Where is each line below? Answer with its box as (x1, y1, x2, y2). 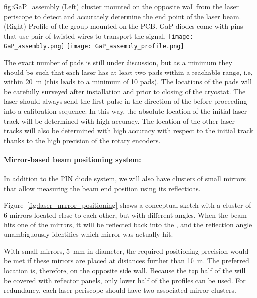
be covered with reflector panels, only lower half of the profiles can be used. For (4, 275, 246, 285)
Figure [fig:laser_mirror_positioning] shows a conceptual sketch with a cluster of (4, 200, 251, 210)
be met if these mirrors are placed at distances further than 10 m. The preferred (4, 255, 249, 266)
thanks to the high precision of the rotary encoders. (4, 135, 161, 145)
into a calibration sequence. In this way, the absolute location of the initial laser (4, 106, 247, 116)
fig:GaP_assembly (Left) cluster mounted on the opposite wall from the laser (4, 1, 239, 11)
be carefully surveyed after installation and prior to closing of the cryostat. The (4, 86, 246, 96)
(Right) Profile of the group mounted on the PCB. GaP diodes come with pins (4, 21, 243, 31)
